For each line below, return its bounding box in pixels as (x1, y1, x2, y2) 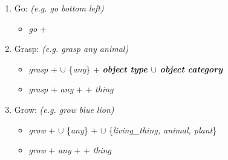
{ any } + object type (68, 62, 148, 75)
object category (160, 62, 223, 75)
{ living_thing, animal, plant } (108, 123, 217, 136)
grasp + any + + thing (28, 83, 114, 95)
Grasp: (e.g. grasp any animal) (14, 42, 129, 55)
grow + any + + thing (28, 144, 111, 156)
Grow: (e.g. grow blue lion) (14, 103, 114, 115)
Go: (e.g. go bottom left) (14, 2, 104, 14)
